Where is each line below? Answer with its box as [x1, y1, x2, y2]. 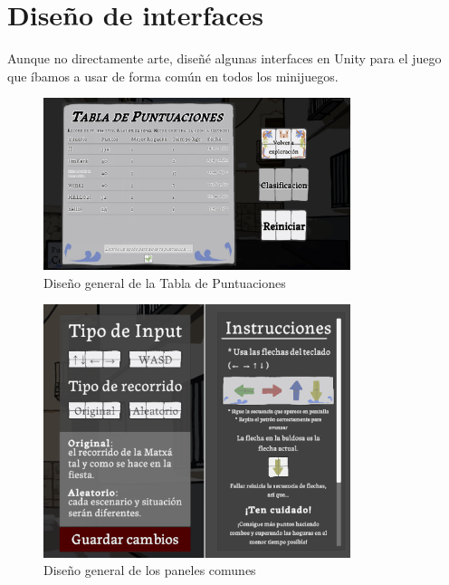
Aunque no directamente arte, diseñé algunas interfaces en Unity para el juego [7, 49, 442, 68]
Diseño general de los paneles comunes [43, 561, 256, 580]
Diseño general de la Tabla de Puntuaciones [43, 273, 286, 292]
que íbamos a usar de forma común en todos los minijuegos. [7, 66, 339, 85]
